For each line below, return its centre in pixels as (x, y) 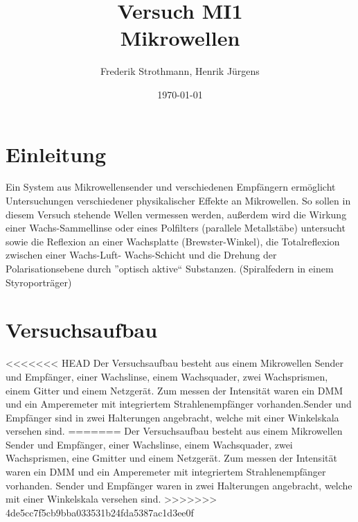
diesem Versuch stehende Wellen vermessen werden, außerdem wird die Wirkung (176, 214)
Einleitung (56, 154)
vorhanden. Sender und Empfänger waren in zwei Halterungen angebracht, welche (179, 485)
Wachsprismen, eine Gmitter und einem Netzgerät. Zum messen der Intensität (171, 458)
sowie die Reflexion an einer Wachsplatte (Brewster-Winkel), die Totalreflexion (173, 241)
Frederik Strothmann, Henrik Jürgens (180, 71)
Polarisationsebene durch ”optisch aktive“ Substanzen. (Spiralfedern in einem (170, 268)
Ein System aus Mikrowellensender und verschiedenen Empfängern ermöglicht (171, 187)
